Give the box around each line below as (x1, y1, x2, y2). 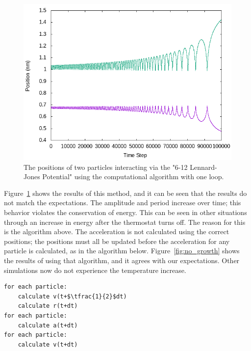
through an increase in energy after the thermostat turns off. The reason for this (4, 216, 246, 227)
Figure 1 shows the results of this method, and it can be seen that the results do (4, 188, 247, 198)
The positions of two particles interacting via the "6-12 (24, 162, 188, 172)
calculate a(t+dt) (18, 322, 78, 329)
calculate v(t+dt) (18, 341, 78, 348)
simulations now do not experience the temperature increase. (4, 265, 186, 275)
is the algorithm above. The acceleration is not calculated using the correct (4, 226, 229, 237)
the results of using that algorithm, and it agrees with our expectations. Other (4, 255, 240, 265)
